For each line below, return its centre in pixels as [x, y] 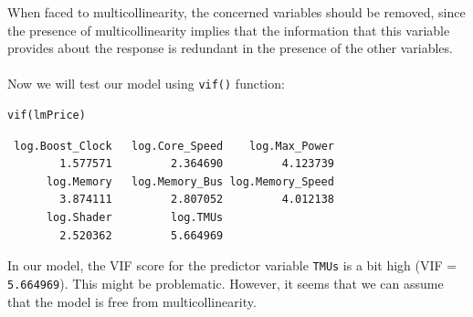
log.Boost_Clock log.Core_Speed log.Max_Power [174, 146]
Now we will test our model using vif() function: [146, 84]
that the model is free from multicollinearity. [132, 301]
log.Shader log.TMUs [135, 217]
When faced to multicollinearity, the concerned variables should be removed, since [236, 12]
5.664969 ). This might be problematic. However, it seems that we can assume [226, 283]
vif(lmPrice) [47, 116]
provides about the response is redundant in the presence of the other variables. [230, 48]
